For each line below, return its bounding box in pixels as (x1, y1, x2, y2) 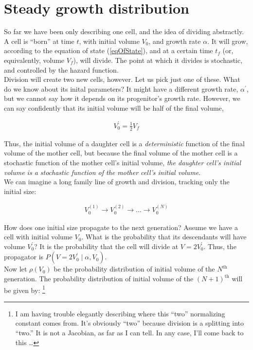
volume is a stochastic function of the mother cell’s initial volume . (4, 167, 201, 177)
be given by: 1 (4, 283, 45, 295)
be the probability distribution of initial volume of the (54, 264, 215, 274)
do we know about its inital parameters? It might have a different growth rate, (4, 83, 238, 94)
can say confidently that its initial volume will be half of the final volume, (4, 102, 224, 113)
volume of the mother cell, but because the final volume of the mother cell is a (4, 148, 238, 158)
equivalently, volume (4, 55, 65, 65)
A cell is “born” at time (4, 36, 74, 46)
